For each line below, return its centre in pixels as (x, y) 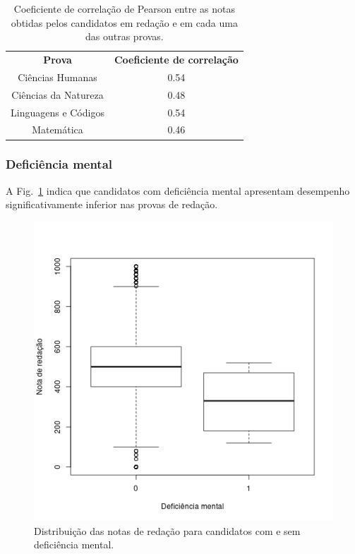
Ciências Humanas (58, 77)
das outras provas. (125, 36)
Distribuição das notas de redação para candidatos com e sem (167, 530)
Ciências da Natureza (58, 94)
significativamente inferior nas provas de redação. (112, 204)
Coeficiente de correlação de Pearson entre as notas (124, 8)
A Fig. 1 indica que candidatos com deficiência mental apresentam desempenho (178, 190)
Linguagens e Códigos (58, 112)
